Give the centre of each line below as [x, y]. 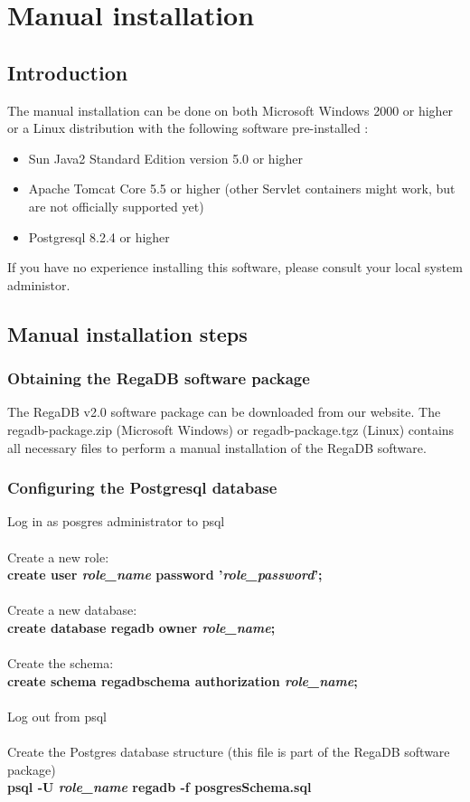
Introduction [68, 72]
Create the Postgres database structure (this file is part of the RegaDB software [229, 752]
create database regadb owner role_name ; [141, 627]
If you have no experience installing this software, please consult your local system [235, 267]
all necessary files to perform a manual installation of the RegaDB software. [217, 447]
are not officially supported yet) [116, 206]
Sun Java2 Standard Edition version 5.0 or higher [166, 158]
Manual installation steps [127, 333]
